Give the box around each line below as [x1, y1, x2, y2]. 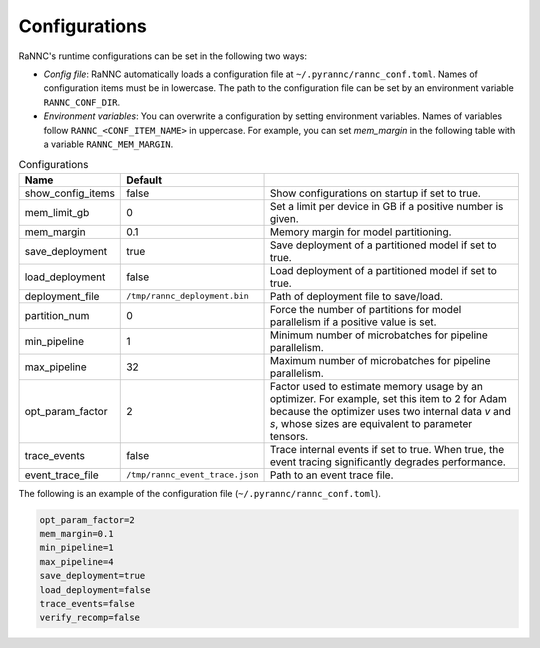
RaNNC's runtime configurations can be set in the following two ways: [18, 50, 307, 62]
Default [126, 173, 163, 187]
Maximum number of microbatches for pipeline [269, 353, 491, 367]
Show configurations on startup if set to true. [269, 186, 482, 200]
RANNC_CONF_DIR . [43, 96, 121, 108]
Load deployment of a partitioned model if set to [269, 263, 497, 277]
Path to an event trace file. [269, 468, 394, 482]
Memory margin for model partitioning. [269, 225, 452, 239]
